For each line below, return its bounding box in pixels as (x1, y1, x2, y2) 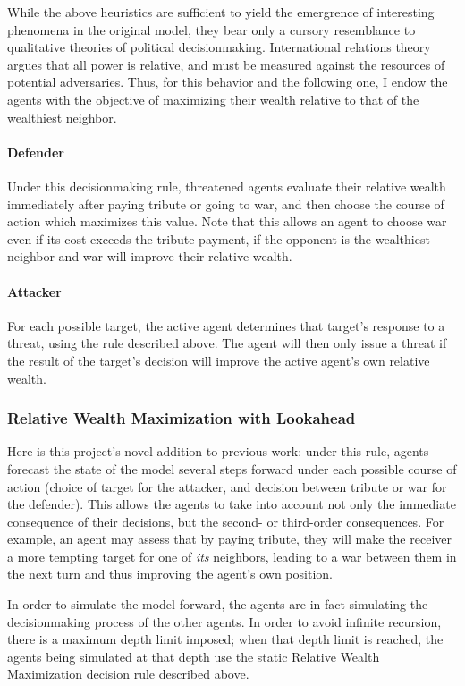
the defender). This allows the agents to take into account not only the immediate (7, 495, 456, 513)
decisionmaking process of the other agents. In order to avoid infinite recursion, (7, 612, 442, 631)
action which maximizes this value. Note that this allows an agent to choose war (7, 212, 447, 231)
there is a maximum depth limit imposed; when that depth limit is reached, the (7, 630, 444, 648)
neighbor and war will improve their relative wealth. (7, 247, 292, 266)
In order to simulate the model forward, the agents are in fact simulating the (7, 595, 428, 614)
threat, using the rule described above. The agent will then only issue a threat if (7, 334, 447, 352)
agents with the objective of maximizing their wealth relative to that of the (7, 89, 419, 108)
